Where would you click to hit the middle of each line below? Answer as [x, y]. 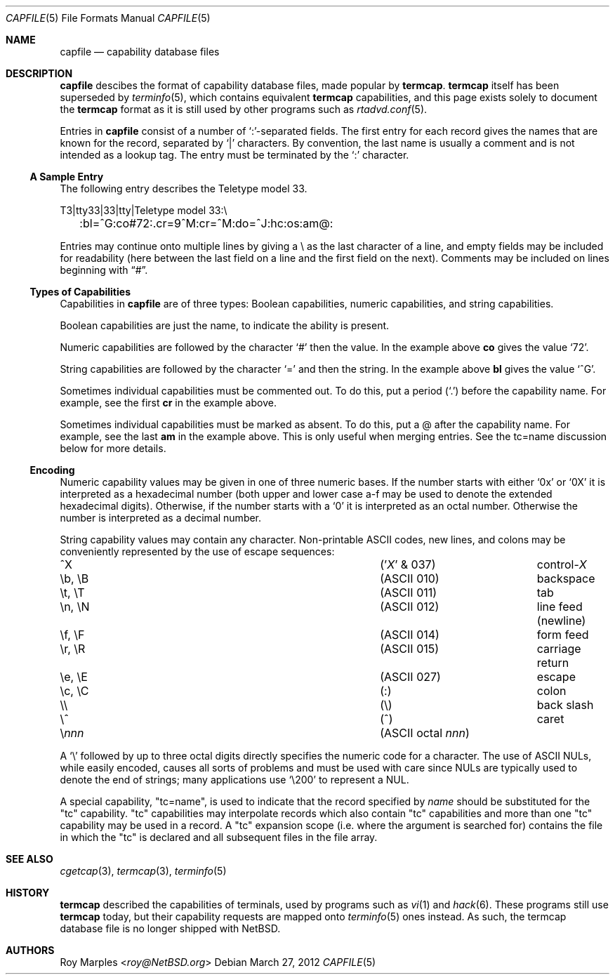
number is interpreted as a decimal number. [161, 518]
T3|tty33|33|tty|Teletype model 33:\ [144, 210]
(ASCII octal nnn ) [425, 733]
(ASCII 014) [410, 635]
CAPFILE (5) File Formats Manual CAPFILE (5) [108, 18]
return [553, 663]
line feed [560, 607]
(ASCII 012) [410, 607]
